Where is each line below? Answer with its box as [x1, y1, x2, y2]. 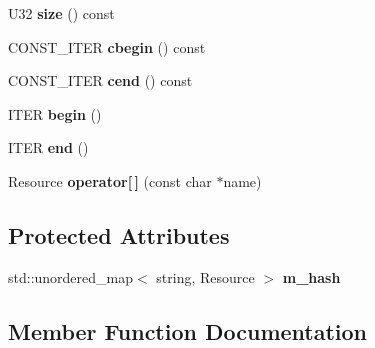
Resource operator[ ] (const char [8, 170, 212, 191]
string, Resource [156, 266, 255, 287]
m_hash [282, 266, 341, 287]
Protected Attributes [8, 219, 230, 250]
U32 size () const [8, 3, 115, 23]
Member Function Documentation [8, 315, 368, 346]
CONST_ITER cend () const [8, 70, 193, 91]
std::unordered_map [8, 266, 134, 287]
